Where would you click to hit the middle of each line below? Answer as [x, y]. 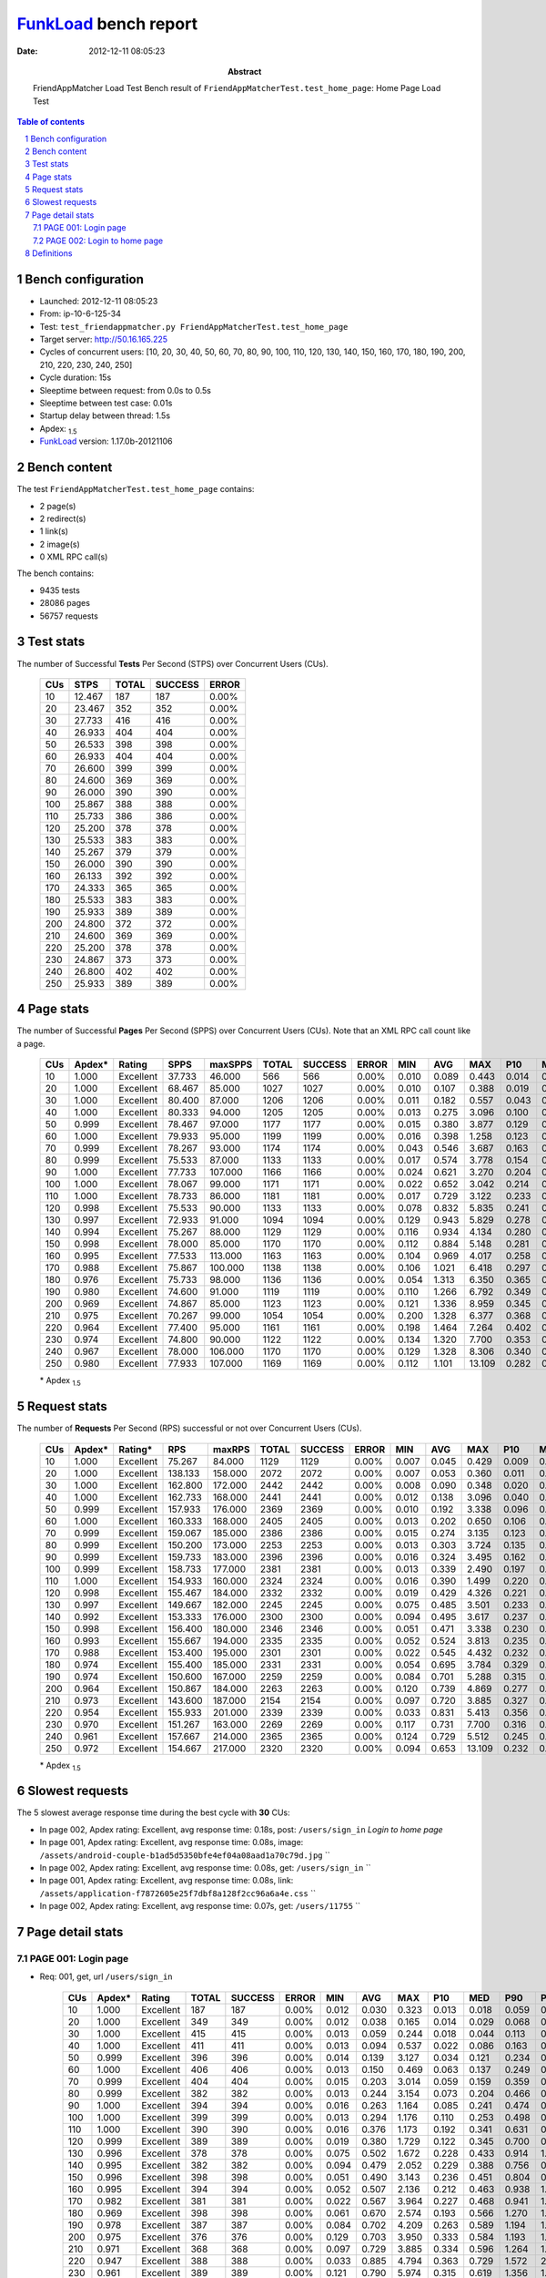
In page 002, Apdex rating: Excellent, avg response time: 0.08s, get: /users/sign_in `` [205, 1868]
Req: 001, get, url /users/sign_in [106, 1976]
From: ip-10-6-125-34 [81, 313]
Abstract [245, 71]
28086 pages [65, 603]
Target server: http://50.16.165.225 [104, 339]
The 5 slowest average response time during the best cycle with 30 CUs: [153, 1812]
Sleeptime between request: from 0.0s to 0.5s [125, 390]
